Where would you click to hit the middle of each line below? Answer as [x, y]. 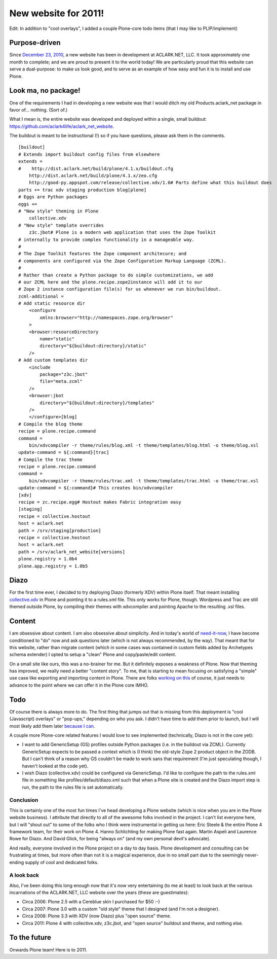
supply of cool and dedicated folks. [62, 862]
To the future [30, 937]
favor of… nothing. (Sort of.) [38, 110]
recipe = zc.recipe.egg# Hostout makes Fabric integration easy [100, 502]
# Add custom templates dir [53, 360]
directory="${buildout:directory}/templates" [97, 403]
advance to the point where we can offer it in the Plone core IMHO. [79, 685]
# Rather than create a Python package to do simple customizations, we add [116, 275]
